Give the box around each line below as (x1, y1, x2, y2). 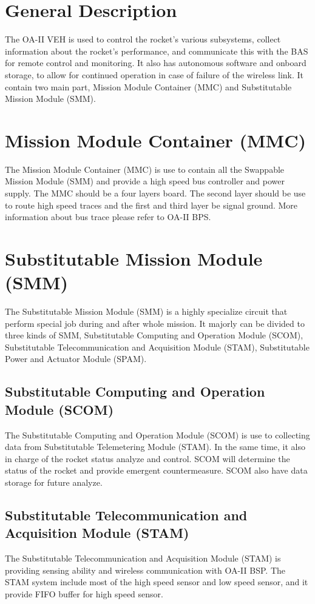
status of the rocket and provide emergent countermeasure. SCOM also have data (5, 464, 308, 477)
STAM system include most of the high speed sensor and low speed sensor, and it (5, 575, 308, 588)
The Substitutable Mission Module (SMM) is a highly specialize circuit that (5, 305, 288, 318)
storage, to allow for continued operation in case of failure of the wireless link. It (5, 68, 304, 81)
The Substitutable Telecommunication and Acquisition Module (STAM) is (5, 552, 281, 565)
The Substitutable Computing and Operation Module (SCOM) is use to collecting (5, 428, 310, 441)
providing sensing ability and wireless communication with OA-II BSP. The (5, 563, 286, 576)
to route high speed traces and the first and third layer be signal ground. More (5, 198, 298, 211)
